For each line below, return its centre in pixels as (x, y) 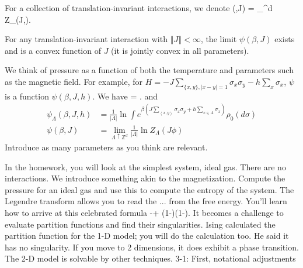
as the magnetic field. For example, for (74, 81)
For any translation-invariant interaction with (86, 39)
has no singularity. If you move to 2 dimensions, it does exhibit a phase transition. (152, 247)
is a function (27, 96)
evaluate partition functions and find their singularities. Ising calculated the (140, 224)
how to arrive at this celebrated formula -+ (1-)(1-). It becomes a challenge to (144, 212)
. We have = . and (125, 96)
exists (285, 39)
